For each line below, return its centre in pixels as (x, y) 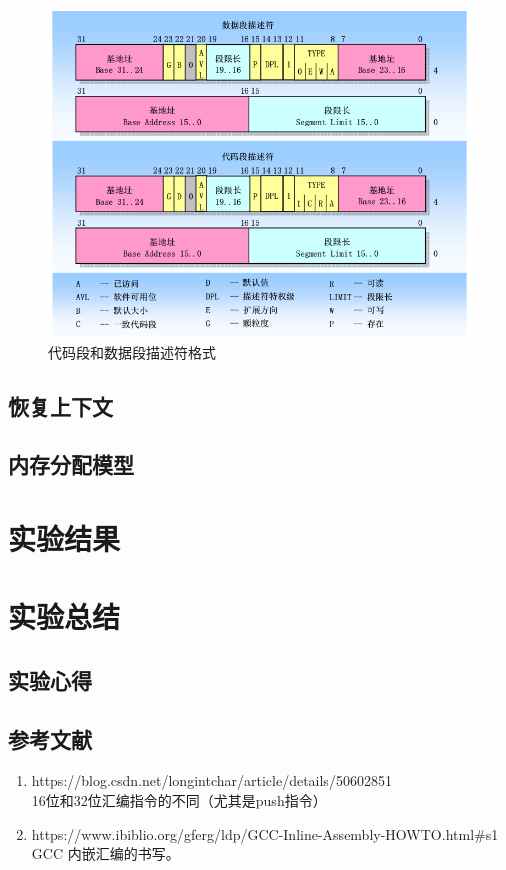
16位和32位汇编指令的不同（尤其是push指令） (179, 800)
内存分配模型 (71, 464)
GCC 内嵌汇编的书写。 (105, 853)
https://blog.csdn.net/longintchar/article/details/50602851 (211, 780)
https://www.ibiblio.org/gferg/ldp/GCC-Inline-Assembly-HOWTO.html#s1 (265, 833)
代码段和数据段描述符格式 (132, 351)
